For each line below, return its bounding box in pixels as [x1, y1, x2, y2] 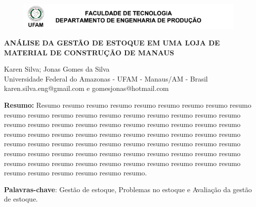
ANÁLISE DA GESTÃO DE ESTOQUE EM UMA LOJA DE [4, 38, 220, 48]
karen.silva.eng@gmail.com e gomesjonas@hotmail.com [4, 83, 169, 93]
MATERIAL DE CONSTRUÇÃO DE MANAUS [4, 47, 174, 57]
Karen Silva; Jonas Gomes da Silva [4, 64, 110, 74]
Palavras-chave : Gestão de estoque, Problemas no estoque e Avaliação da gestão [4, 184, 252, 194]
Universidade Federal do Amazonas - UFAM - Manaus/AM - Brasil [4, 73, 208, 83]
